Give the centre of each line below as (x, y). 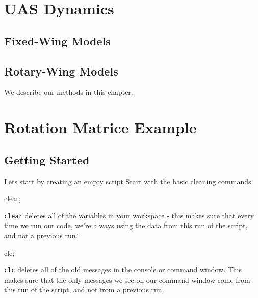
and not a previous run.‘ (42, 235)
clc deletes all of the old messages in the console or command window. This (123, 270)
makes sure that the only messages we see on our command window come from (127, 279)
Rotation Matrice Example (100, 127)
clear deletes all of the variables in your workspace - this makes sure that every (129, 215)
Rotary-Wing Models (61, 71)
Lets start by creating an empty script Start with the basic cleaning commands (128, 181)
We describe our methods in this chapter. (69, 92)
